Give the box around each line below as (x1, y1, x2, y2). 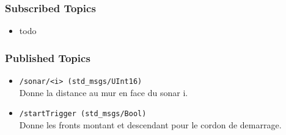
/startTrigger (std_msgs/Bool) (19, 109, 147, 119)
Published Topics (5, 50, 90, 65)
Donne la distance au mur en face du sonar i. (19, 86, 188, 99)
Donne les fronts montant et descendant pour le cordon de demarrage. (19, 118, 282, 131)
